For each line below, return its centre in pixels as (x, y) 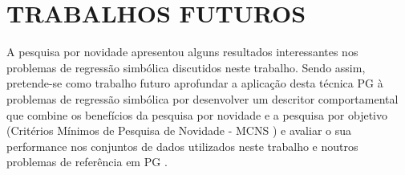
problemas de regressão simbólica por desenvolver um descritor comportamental (202, 98)
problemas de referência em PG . (87, 162)
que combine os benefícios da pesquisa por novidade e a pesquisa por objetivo (197, 114)
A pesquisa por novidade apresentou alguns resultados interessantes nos (182, 52)
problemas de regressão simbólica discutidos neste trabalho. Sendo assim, (186, 67)
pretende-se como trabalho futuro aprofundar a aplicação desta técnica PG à (195, 83)
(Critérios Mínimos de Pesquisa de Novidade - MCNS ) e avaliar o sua (179, 130)
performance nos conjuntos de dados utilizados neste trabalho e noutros (182, 146)
